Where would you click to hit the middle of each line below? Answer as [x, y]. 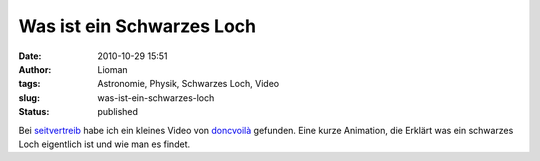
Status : [34, 112]
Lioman [113, 69]
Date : [30, 56]
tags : [29, 84]
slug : [29, 97]
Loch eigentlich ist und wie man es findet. [104, 144]
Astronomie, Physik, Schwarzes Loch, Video [188, 84]
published [118, 112]
